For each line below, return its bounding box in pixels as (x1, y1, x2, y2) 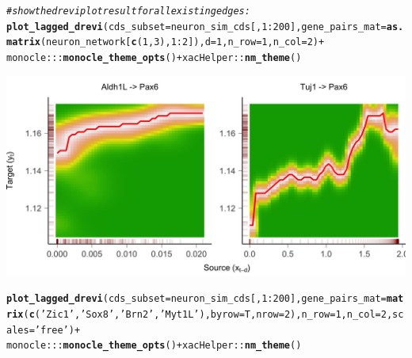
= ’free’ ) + (29, 324, 81, 336)
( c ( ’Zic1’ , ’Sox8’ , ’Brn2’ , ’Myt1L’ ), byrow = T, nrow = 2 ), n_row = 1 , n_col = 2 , (23, 308, 393, 320)
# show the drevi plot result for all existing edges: (6, 6, 250, 17)
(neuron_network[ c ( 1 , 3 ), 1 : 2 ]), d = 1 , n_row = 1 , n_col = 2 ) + (40, 36, 325, 48)
